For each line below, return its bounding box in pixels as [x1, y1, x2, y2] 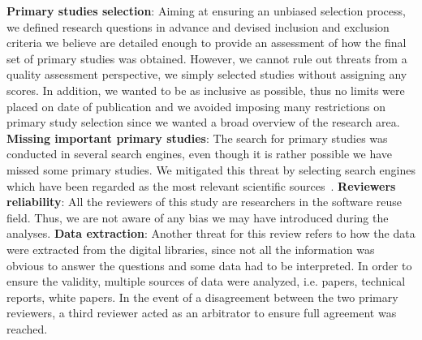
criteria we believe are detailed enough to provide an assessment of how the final [6, 34, 407, 51]
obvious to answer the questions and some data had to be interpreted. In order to [6, 256, 412, 273]
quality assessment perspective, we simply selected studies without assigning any [6, 66, 407, 83]
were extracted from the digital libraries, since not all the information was [6, 240, 375, 257]
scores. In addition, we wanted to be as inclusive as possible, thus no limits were [6, 81, 405, 98]
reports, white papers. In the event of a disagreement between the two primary [6, 288, 398, 305]
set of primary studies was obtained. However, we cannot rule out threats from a [6, 49, 407, 67]
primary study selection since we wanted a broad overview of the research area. [6, 114, 400, 131]
